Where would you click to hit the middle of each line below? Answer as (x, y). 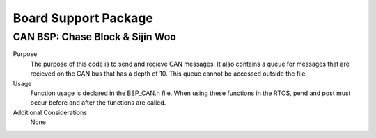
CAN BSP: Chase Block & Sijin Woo (95, 37)
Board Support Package (83, 18)
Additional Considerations (50, 112)
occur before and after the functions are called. (98, 103)
